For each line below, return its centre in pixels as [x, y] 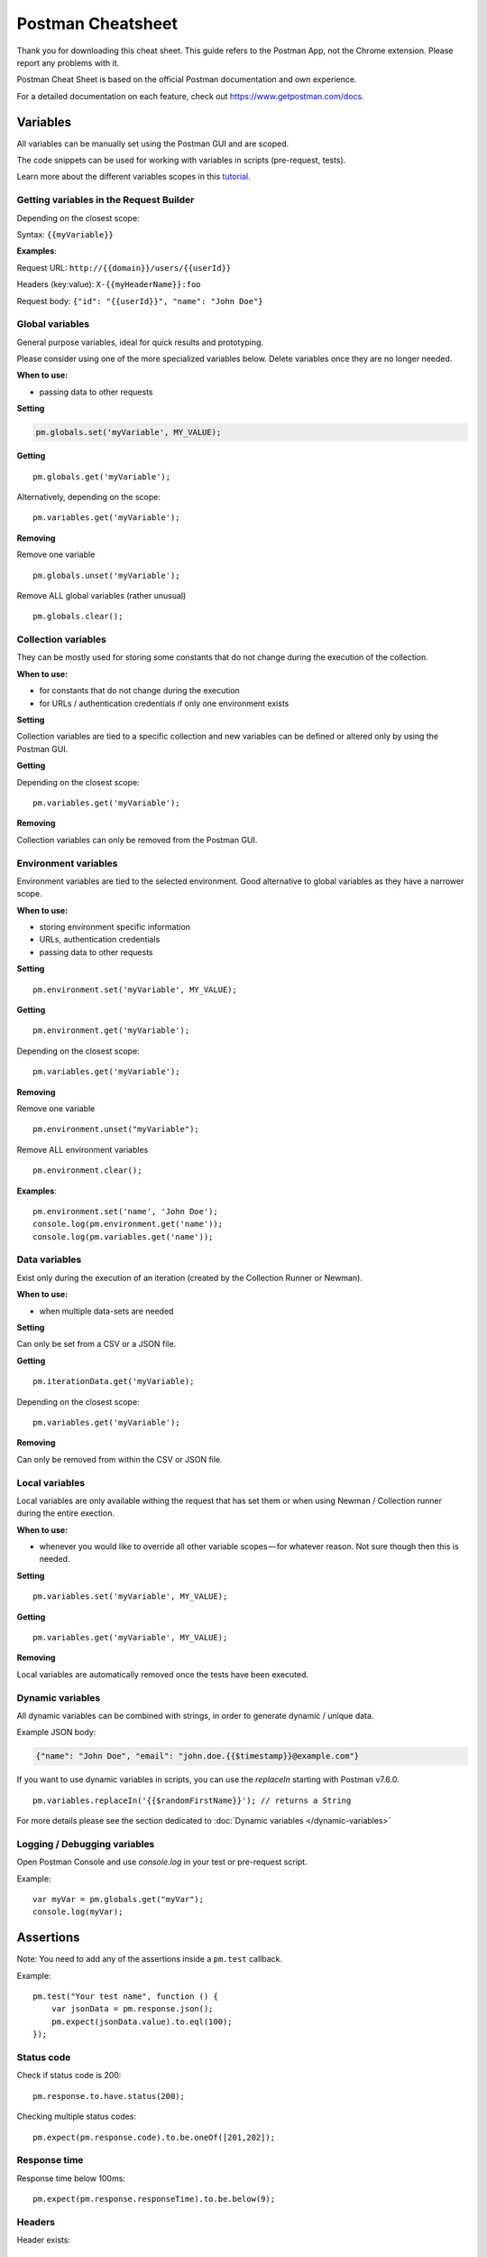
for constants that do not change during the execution [140, 691]
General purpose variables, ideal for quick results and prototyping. [140, 342]
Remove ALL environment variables [83, 1149]
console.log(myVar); [78, 1912]
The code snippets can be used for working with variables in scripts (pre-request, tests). [181, 160]
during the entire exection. [65, 1513]
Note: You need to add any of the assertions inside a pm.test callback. [150, 1959]
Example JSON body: [56, 1732]
